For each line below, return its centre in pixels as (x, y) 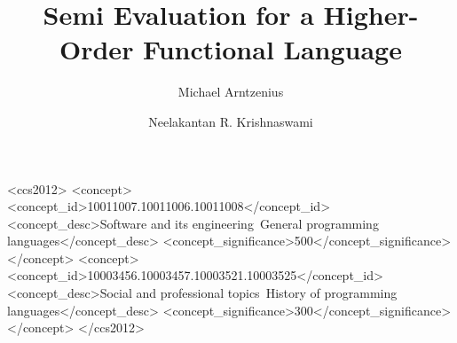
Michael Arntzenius (231, 92)
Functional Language (272, 49)
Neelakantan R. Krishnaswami (231, 121)
